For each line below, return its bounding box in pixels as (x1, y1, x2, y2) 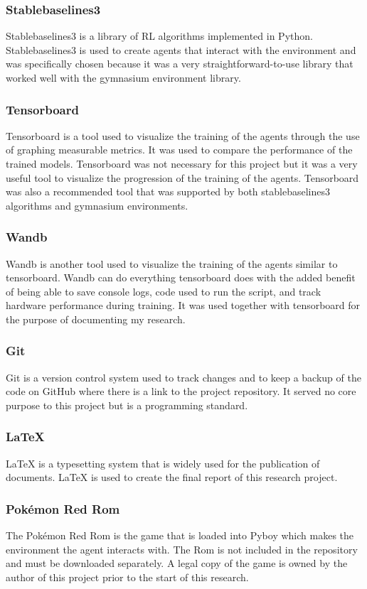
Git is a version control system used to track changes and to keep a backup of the (6, 369, 361, 384)
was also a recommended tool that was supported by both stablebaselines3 (6, 184, 330, 199)
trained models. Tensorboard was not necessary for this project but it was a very (6, 156, 358, 171)
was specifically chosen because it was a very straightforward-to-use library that (6, 56, 353, 71)
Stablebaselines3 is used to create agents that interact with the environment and (6, 42, 356, 57)
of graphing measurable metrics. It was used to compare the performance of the (6, 142, 353, 157)
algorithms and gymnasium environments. (6, 198, 188, 212)
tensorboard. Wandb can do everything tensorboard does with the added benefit (6, 270, 356, 285)
